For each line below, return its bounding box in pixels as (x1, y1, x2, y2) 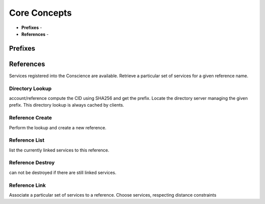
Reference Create (9, 115, 52, 121)
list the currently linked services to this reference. (9, 147, 109, 153)
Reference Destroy (9, 159, 55, 166)
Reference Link (9, 182, 46, 189)
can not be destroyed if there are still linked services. (9, 170, 116, 175)
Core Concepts (9, 7, 72, 18)
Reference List (9, 137, 45, 144)
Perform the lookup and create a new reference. (9, 124, 106, 130)
